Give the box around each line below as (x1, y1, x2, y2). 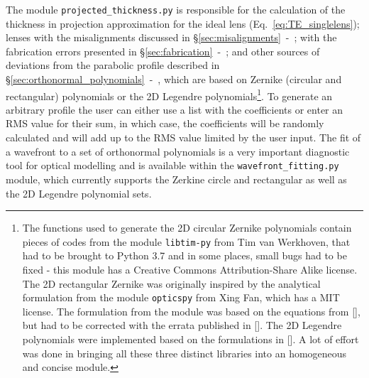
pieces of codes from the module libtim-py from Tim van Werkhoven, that (22, 234, 351, 249)
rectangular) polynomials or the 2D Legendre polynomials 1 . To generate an (6, 86, 333, 103)
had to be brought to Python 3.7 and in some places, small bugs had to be (22, 248, 347, 263)
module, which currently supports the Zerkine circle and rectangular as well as (6, 171, 347, 186)
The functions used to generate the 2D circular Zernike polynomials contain (22, 220, 352, 235)
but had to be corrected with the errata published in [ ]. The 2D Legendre (22, 318, 342, 333)
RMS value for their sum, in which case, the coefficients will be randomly (6, 116, 324, 131)
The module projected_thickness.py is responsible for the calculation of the (6, 2, 346, 16)
